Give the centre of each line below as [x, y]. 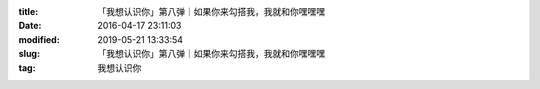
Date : [30, 26]
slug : [29, 54]
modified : [39, 39]
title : [28, 11]
